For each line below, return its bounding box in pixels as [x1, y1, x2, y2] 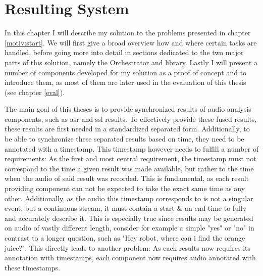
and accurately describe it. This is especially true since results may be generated [5, 212, 253, 223]
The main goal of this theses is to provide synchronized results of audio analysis [5, 104, 251, 114]
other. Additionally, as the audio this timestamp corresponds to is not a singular [5, 193, 253, 203]
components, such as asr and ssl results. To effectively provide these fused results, [5, 113, 257, 124]
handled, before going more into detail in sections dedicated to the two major [5, 47, 244, 58]
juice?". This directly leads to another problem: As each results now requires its [5, 242, 251, 253]
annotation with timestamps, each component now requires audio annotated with [5, 252, 256, 263]
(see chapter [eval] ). [5, 86, 65, 97]
